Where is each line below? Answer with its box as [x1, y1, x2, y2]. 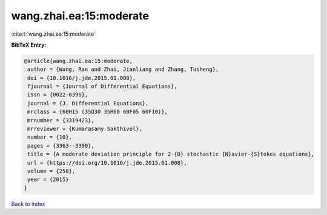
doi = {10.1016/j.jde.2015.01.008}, [27, 74, 136, 81]
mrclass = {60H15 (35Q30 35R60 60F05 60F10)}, [27, 108, 168, 115]
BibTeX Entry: [11, 41, 47, 48]
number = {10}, [27, 134, 73, 141]
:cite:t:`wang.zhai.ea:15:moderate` [11, 30, 96, 38]
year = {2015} [27, 176, 69, 183]
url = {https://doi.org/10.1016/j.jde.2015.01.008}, [27, 159, 187, 166]
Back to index [11, 200, 45, 207]
